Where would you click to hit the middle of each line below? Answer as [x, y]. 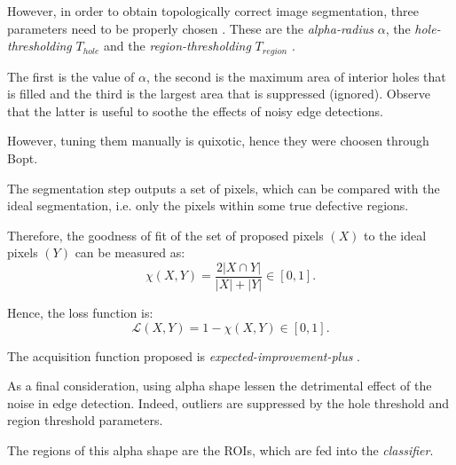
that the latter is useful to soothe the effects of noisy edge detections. [195, 110]
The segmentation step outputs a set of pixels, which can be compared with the [224, 188]
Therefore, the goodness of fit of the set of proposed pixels [165, 235]
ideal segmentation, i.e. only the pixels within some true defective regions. [208, 205]
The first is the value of [71, 76]
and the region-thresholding [177, 46]
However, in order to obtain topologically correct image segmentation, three [213, 11]
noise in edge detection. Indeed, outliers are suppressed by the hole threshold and [228, 402]
